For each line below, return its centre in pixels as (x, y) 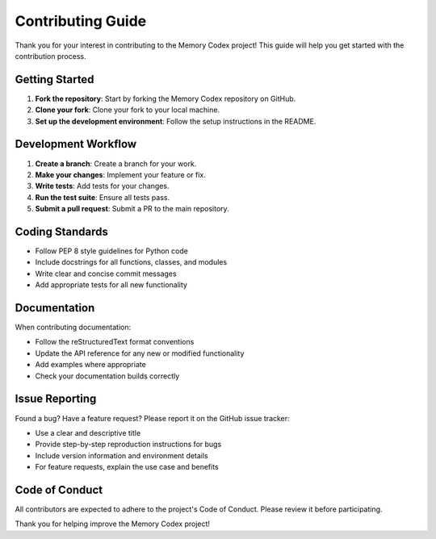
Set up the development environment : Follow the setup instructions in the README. (176, 121)
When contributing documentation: (73, 328)
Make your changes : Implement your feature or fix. (120, 174)
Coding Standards (61, 231)
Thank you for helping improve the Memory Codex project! (112, 524)
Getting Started (55, 79)
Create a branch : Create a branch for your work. (116, 163)
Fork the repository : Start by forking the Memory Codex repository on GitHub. (166, 98)
